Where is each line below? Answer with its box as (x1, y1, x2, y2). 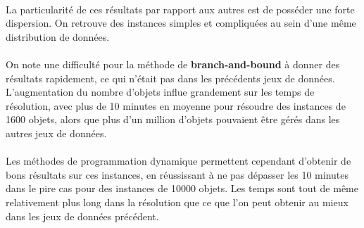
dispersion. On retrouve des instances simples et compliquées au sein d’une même (6, 15, 356, 30)
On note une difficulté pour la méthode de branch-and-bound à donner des (6, 56, 340, 71)
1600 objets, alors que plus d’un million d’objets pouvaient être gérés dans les (6, 112, 340, 127)
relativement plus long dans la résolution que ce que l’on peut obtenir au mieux (6, 194, 349, 209)
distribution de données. (6, 29, 110, 44)
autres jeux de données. (6, 125, 107, 140)
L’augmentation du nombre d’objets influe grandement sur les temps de (6, 84, 315, 99)
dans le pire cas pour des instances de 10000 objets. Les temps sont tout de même (6, 181, 358, 196)
